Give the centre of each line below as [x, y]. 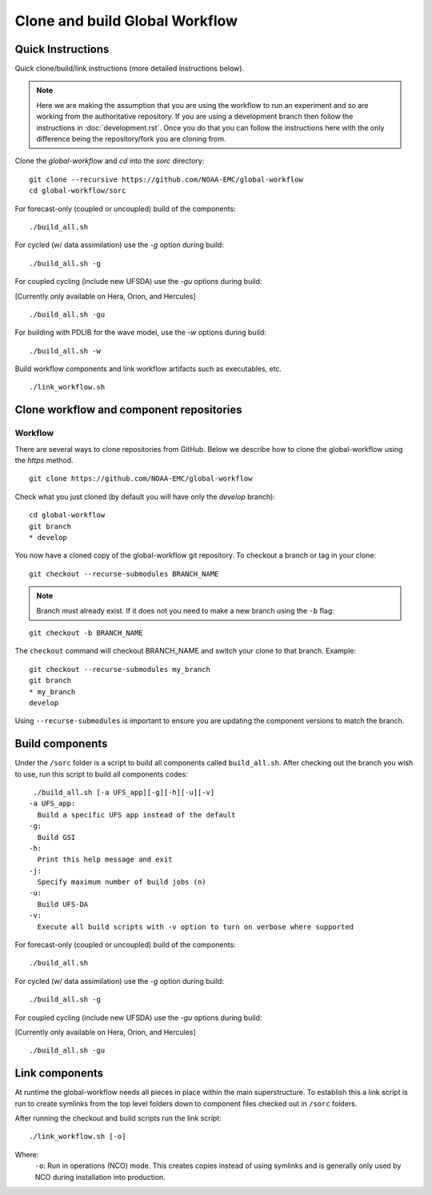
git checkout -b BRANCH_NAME [86, 633]
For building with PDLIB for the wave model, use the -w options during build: [141, 333]
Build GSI [56, 837]
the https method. [44, 461]
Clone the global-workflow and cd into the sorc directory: [110, 161]
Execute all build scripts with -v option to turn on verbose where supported [196, 927]
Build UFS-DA [63, 904]
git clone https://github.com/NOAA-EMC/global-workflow [141, 479]
